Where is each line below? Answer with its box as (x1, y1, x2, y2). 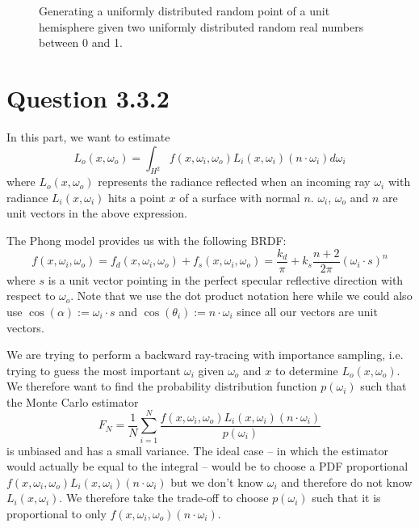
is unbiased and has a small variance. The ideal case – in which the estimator (6, 441, 388, 458)
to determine (274, 361, 338, 378)
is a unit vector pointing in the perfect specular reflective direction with (48, 271, 404, 288)
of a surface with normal (179, 188, 300, 205)
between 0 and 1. (39, 34, 123, 51)
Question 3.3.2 (6, 81, 170, 114)
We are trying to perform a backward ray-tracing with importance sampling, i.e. (6, 346, 404, 363)
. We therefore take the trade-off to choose (59, 489, 269, 506)
